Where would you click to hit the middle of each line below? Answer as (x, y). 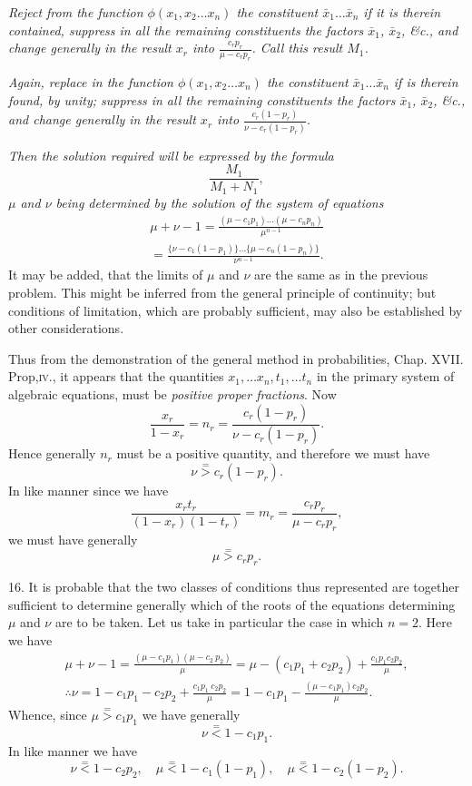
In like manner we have (73, 750)
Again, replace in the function (91, 81)
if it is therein (402, 12)
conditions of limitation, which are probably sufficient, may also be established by (236, 310)
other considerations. (66, 328)
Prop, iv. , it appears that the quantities (116, 376)
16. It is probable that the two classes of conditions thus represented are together (234, 587)
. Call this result (297, 48)
